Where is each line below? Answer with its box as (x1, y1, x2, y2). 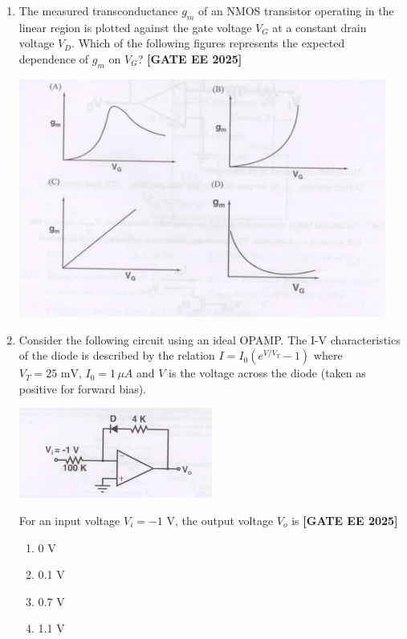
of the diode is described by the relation (18, 347, 215, 364)
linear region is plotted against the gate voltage (18, 18, 252, 35)
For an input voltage (18, 511, 120, 528)
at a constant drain (272, 18, 367, 35)
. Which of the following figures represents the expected (71, 35, 345, 51)
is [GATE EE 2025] (291, 511, 398, 528)
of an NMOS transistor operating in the (197, 2, 394, 18)
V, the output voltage (166, 511, 274, 528)
